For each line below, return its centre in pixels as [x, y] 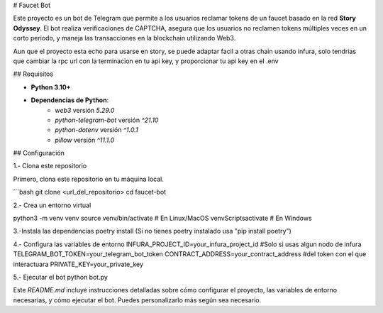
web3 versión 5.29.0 [85, 110]
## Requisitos [33, 74]
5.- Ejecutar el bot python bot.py [60, 277]
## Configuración [39, 153]
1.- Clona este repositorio [50, 166]
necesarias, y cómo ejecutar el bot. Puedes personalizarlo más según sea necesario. [137, 300]
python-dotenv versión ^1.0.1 [96, 130]
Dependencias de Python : [70, 100]
